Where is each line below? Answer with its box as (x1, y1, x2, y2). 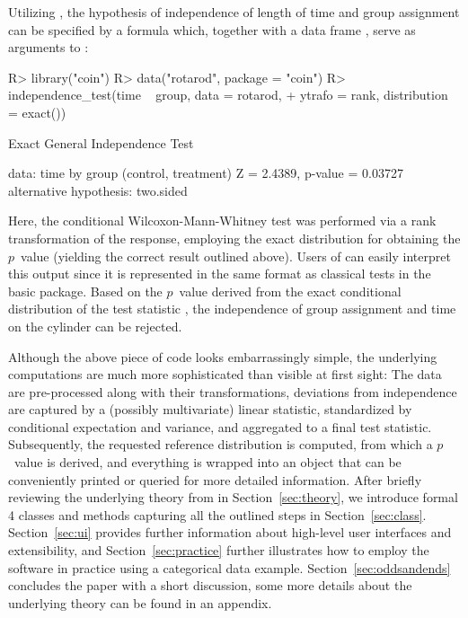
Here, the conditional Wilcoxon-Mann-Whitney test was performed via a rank (8, 211, 437, 230)
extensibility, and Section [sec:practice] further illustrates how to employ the (8, 541, 429, 560)
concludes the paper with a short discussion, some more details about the (8, 576, 412, 595)
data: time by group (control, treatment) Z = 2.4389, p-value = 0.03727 (8, 163, 403, 182)
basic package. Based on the (8, 281, 163, 300)
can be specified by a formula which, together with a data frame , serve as (8, 20, 416, 39)
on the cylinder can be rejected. (8, 316, 182, 335)
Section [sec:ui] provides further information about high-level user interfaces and (8, 523, 452, 542)
